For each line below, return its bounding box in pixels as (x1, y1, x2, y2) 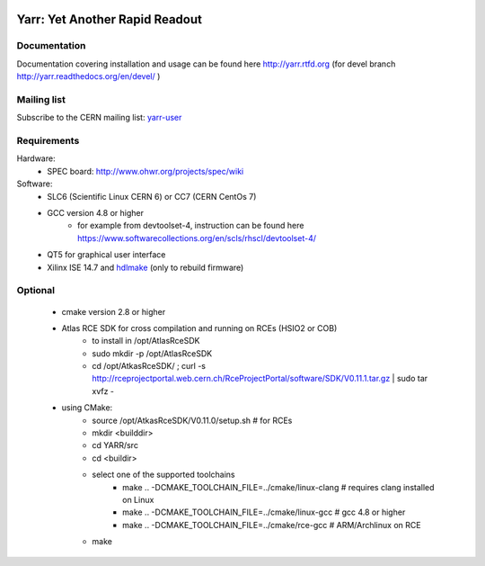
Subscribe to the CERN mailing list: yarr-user (16, 112, 182, 123)
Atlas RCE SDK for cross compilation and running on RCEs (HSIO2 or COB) (61, 322, 338, 333)
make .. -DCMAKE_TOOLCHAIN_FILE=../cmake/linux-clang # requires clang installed (122, 481, 435, 492)
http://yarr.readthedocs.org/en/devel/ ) (16, 71, 161, 82)
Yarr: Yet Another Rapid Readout (16, 12, 202, 27)
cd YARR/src (92, 440, 139, 451)
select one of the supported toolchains (92, 469, 235, 481)
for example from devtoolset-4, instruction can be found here (77, 220, 304, 231)
